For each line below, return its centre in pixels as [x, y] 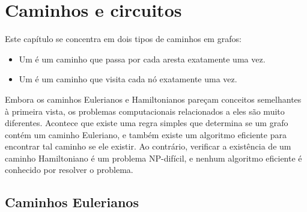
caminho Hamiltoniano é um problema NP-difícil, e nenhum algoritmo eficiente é [153, 158]
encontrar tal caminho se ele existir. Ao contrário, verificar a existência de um [148, 146]
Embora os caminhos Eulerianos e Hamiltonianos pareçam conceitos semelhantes [153, 99]
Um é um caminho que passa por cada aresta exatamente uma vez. [142, 59]
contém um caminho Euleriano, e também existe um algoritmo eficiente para [146, 134]
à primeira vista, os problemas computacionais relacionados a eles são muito [145, 111]
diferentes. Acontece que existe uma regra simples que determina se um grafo [147, 123]
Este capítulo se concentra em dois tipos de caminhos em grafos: [123, 39]
